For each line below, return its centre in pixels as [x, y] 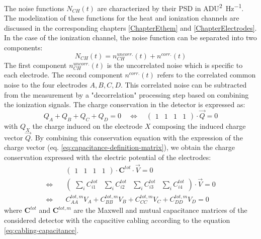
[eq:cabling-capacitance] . [41, 230]
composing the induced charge [199, 126]
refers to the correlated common [206, 75]
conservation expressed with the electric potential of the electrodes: [108, 157]
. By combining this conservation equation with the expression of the [137, 137]
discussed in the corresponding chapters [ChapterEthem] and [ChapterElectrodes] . [130, 27]
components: [23, 48]
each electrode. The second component [63, 75]
